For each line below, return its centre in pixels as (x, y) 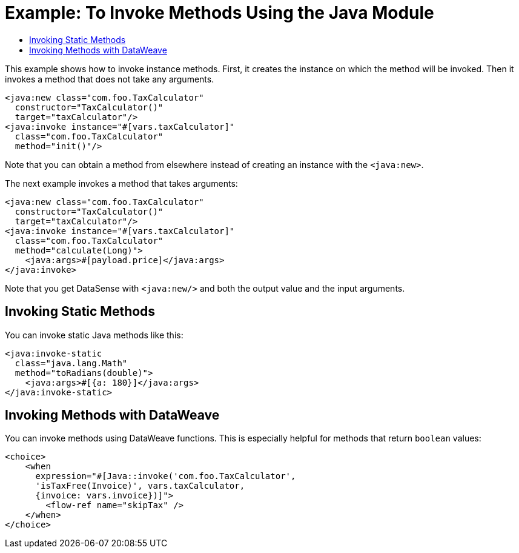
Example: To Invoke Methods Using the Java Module (220, 13)
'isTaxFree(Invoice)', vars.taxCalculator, (140, 486)
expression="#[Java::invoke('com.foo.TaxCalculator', (166, 476)
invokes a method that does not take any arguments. (110, 79)
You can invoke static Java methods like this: (94, 335)
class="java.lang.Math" (71, 363)
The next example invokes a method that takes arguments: (121, 183)
